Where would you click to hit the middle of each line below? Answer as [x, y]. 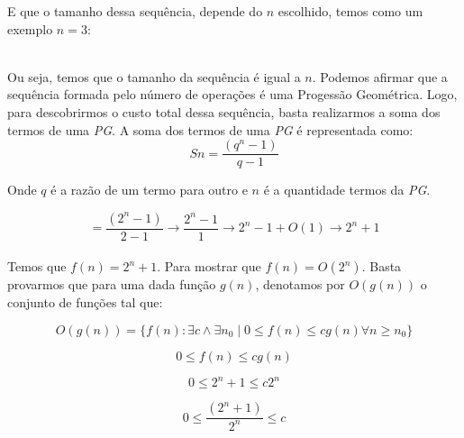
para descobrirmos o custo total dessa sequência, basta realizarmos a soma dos [224, 111]
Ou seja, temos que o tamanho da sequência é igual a [154, 76]
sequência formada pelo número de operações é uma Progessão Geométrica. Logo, [232, 94]
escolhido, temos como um [350, 11]
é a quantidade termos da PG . [347, 190]
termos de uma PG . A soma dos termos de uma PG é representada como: [210, 129]
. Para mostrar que [209, 266]
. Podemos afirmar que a [380, 76]
